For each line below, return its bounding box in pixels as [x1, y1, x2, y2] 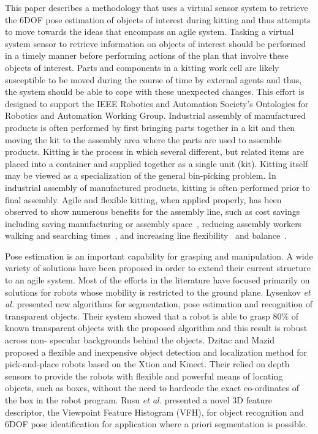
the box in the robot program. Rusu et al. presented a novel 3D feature [5, 394, 272, 406]
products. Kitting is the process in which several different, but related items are [5, 145, 304, 158]
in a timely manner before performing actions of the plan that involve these [5, 49, 289, 62]
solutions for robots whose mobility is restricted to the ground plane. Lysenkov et [5, 285, 311, 298]
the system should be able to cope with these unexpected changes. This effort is [5, 85, 305, 98]
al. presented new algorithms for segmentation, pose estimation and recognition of [5, 297, 313, 310]
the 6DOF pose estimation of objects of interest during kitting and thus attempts [5, 13, 311, 26]
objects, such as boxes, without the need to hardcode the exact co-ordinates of [5, 381, 299, 394]
